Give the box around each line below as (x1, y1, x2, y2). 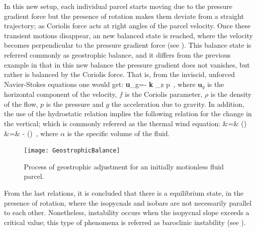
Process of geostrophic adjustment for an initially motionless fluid (24, 161, 224, 171)
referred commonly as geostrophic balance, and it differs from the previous (4, 49, 231, 60)
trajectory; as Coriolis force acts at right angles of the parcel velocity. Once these (4, 20, 251, 31)
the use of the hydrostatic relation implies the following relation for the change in (4, 108, 252, 119)
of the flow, (4, 98, 38, 109)
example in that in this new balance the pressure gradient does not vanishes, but (4, 59, 250, 70)
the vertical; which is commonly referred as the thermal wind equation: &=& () (4, 118, 247, 128)
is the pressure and (46, 98, 104, 109)
